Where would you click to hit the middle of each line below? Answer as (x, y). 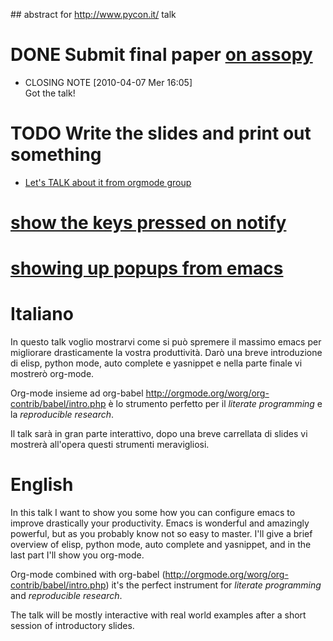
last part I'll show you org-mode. (77, 555)
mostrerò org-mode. (52, 374)
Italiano (42, 314)
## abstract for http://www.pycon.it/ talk (93, 14)
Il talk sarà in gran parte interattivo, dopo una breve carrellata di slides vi (159, 434)
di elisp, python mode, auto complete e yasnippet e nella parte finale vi (156, 363)
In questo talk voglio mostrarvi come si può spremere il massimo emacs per (166, 342)
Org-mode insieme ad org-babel (77, 393)
